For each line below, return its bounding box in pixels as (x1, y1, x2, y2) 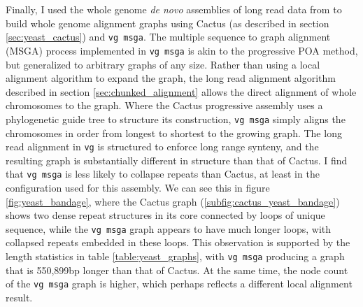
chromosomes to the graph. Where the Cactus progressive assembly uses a (6, 98, 323, 113)
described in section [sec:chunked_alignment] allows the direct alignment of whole (6, 84, 357, 99)
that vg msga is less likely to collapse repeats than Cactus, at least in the (6, 166, 320, 181)
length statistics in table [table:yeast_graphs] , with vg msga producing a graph (6, 249, 345, 264)
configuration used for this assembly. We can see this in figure (6, 180, 270, 195)
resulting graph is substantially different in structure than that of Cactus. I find (6, 152, 348, 167)
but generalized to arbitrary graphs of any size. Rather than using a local (6, 57, 320, 71)
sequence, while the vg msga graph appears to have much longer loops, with (6, 221, 332, 236)
